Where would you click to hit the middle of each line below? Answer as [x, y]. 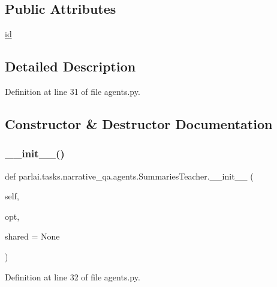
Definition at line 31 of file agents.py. [73, 91]
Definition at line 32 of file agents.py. [73, 276]
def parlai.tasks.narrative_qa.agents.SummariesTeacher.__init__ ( [129, 176]
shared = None [32, 236]
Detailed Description [70, 66]
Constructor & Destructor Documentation [139, 123]
